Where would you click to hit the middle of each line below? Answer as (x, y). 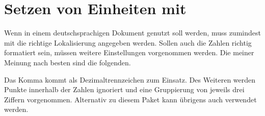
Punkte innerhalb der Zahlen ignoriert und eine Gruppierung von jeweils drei (124, 89)
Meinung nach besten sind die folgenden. (68, 62)
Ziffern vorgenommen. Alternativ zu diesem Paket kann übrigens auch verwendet (130, 99)
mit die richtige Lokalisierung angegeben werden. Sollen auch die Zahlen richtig (128, 42)
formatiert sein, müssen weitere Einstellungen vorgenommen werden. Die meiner (129, 52)
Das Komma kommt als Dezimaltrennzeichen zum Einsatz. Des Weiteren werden (130, 79)
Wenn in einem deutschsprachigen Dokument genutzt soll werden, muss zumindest (132, 33)
